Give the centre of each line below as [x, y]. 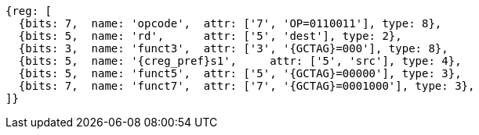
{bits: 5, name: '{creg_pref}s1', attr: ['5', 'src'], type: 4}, [240, 61]
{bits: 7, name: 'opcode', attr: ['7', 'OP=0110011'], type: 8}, [230, 23]
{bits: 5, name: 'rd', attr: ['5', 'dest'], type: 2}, [210, 36]
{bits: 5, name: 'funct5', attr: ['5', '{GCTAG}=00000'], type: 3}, [240, 73]
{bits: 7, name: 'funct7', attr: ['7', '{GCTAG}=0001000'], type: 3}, [247, 86]
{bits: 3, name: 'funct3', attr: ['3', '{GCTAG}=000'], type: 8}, [233, 48]
